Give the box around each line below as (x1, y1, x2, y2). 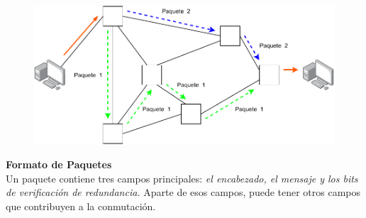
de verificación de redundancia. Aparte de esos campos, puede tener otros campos (6, 185, 361, 200)
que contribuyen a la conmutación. (6, 199, 156, 214)
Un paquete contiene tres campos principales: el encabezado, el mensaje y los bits (6, 170, 358, 185)
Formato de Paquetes (6, 157, 112, 172)
